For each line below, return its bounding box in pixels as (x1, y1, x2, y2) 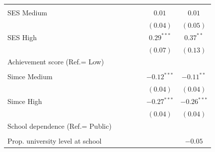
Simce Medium (7, 71, 53, 82)
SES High (7, 32, 37, 42)
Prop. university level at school (7, 135, 102, 146)
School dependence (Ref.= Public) (7, 120, 112, 131)
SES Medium (7, 7, 47, 17)
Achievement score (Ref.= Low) (7, 56, 104, 67)
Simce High (7, 96, 42, 106)
